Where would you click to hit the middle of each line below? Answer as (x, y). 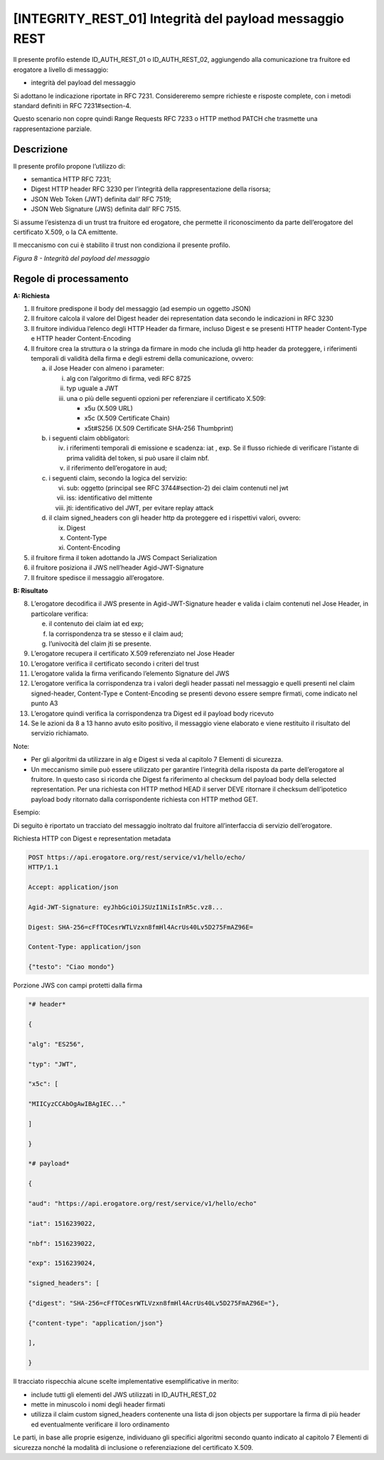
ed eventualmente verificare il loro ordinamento (100, 1424)
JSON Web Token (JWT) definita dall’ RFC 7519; (101, 199)
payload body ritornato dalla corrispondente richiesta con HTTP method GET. (144, 799)
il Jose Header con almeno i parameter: (107, 368)
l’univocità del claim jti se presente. (100, 644)
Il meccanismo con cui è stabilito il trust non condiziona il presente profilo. (122, 245)
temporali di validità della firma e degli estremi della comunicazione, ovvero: (142, 358)
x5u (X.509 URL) (108, 408)
